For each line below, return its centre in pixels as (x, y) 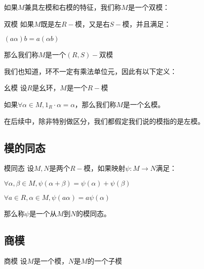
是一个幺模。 (144, 104)
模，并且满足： (146, 23)
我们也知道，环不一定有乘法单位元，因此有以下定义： (90, 71)
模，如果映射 (104, 168)
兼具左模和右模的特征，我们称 (73, 7)
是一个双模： (149, 7)
